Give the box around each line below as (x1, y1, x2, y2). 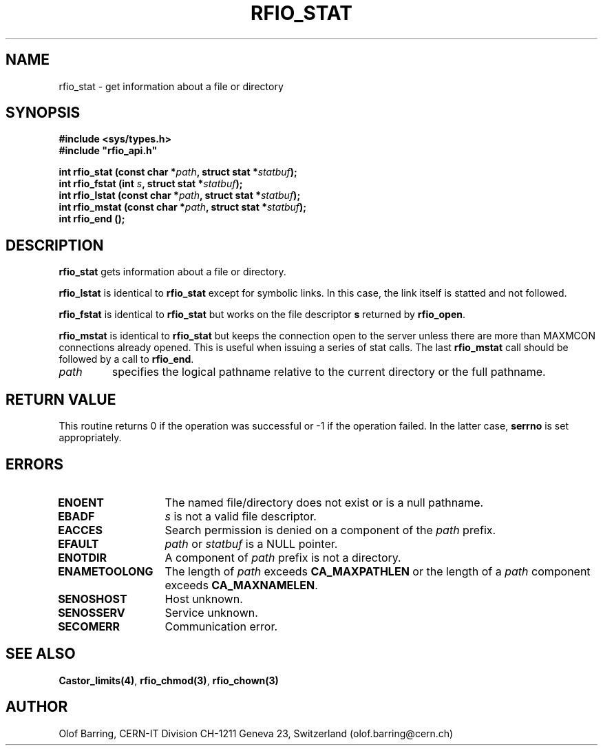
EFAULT (58, 536, 99, 551)
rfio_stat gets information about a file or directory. (59, 266, 286, 278)
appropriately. (59, 432, 122, 444)
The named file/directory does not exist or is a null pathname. (165, 495, 484, 509)
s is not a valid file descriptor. (165, 509, 317, 523)
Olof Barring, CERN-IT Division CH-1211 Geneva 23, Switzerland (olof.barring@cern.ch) (59, 727, 454, 739)
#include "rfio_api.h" (59, 145, 158, 157)
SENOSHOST (58, 591, 127, 606)
